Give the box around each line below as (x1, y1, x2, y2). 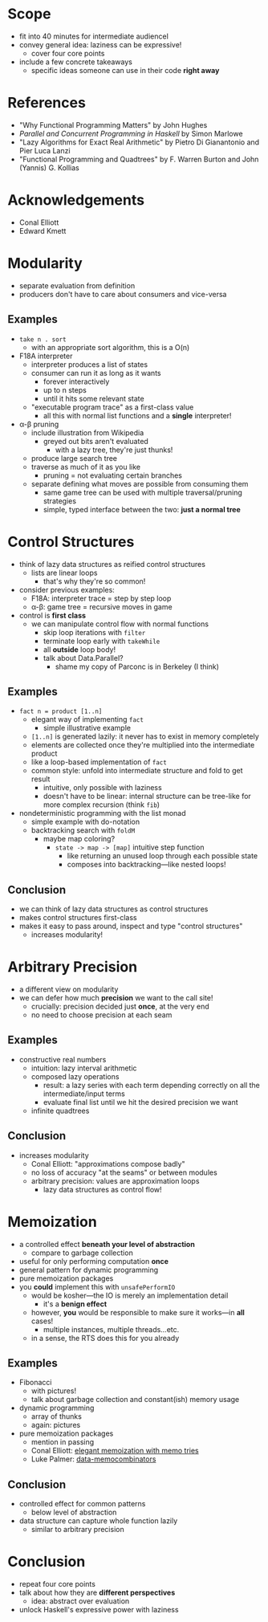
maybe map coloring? (43, 834, 116, 844)
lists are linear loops (30, 568, 98, 577)
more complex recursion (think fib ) (43, 800, 160, 809)
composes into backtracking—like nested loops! (67, 860, 226, 870)
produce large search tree (30, 453, 118, 463)
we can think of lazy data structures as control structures (18, 904, 209, 914)
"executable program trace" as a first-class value (30, 402, 194, 412)
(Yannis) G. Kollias (18, 162, 79, 173)
